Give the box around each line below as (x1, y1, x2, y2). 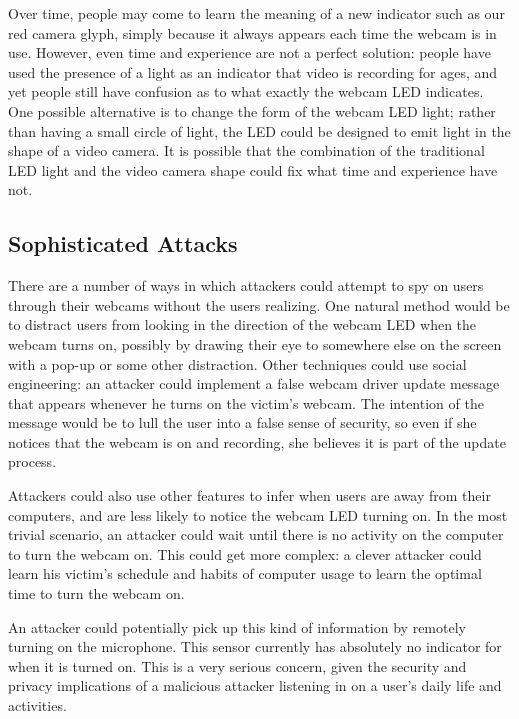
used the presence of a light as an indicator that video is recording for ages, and (8, 61, 498, 82)
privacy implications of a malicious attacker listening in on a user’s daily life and (8, 675, 502, 696)
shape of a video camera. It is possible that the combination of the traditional (8, 140, 485, 161)
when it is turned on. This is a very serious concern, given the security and (8, 655, 467, 676)
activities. (8, 695, 67, 716)
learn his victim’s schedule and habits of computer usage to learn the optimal (8, 563, 482, 584)
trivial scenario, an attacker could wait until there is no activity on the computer (8, 524, 504, 545)
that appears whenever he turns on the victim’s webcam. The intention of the (8, 392, 484, 413)
